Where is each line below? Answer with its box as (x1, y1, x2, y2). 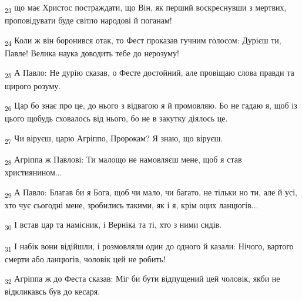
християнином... (5, 166, 62, 178)
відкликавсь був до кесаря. (5, 285, 100, 297)
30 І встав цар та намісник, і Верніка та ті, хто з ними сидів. (5, 218, 222, 232)
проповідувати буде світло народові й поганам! (5, 14, 172, 26)
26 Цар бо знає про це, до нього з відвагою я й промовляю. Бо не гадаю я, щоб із (5, 99, 297, 113)
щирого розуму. (5, 79, 61, 92)
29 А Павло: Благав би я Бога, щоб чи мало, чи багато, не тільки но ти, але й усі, (5, 185, 297, 199)
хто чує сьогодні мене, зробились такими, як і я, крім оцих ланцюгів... (5, 198, 259, 211)
